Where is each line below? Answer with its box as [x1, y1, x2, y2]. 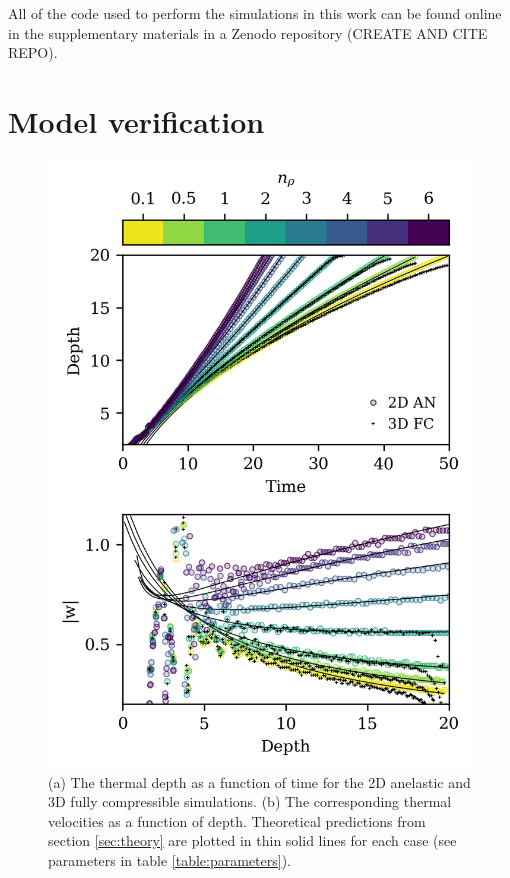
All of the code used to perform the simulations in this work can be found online [8, 3, 502, 23]
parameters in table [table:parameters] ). [48, 849, 292, 870]
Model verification [8, 100, 265, 141]
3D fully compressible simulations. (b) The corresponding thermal [48, 791, 452, 812]
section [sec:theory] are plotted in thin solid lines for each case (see [48, 830, 457, 851]
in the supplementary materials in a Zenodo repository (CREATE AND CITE [8, 22, 488, 43]
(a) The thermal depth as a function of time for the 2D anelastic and [48, 771, 471, 792]
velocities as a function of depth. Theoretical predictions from [48, 810, 426, 831]
